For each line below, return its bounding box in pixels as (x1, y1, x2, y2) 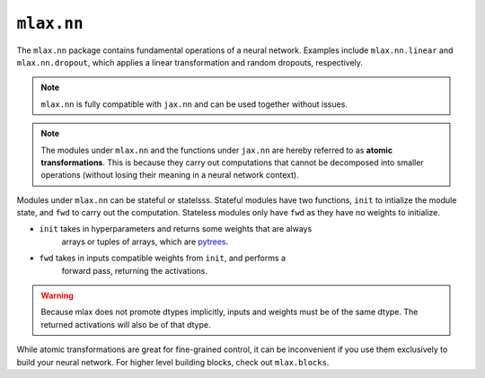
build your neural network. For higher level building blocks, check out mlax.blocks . (16, 356, 330, 367)
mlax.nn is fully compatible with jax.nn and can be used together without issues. (40, 99, 348, 110)
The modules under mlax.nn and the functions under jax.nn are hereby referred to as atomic (40, 145, 393, 155)
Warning (40, 290, 74, 301)
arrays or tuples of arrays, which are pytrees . (61, 236, 229, 247)
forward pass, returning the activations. (61, 265, 208, 276)
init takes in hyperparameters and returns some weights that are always (39, 224, 313, 234)
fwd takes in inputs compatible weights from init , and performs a (39, 252, 287, 264)
